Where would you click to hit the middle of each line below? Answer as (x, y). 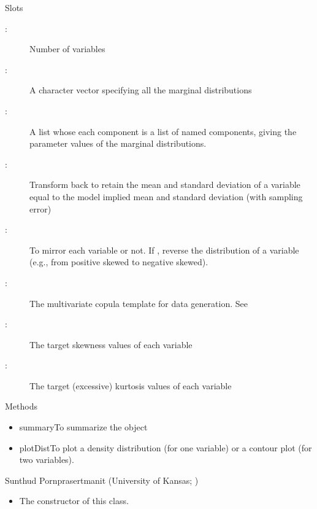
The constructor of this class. (74, 501)
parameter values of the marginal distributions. (118, 143)
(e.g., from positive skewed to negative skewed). (119, 262)
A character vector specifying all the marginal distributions (141, 90)
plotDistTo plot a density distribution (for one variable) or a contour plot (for (166, 447)
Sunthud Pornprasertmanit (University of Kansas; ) (102, 480)
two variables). (47, 460)
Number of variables (67, 49)
